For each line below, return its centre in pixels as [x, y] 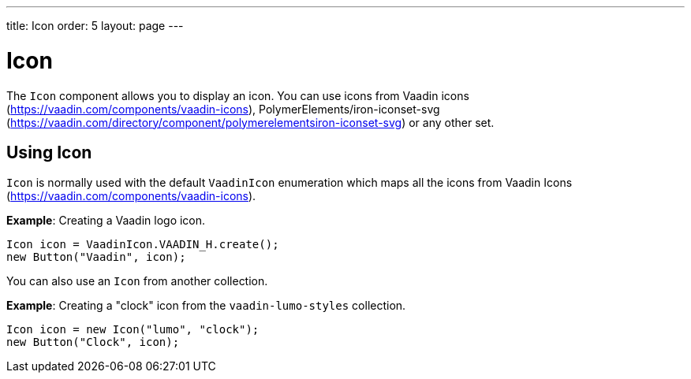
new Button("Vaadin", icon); [96, 257]
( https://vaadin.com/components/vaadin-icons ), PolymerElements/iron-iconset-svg [223, 109]
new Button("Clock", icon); [93, 342]
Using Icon [49, 152]
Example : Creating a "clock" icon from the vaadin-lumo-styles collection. [206, 306]
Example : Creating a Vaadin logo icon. [106, 221]
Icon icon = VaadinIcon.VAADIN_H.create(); [143, 245]
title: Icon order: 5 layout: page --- [95, 26]
